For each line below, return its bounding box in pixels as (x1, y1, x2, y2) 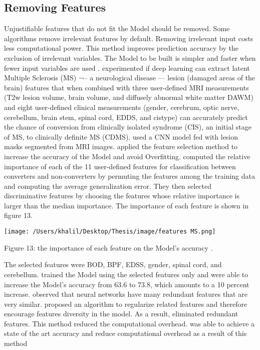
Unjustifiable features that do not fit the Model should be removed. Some (4, 23, 230, 34)
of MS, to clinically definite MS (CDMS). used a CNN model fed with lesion (4, 131, 238, 142)
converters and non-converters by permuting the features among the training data (4, 171, 255, 181)
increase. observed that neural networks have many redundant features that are (4, 289, 247, 299)
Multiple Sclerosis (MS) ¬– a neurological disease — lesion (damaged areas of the (4, 72, 255, 83)
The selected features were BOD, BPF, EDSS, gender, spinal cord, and (4, 259, 222, 270)
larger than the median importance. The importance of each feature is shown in (4, 200, 249, 210)
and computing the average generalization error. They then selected (4, 180, 212, 191)
